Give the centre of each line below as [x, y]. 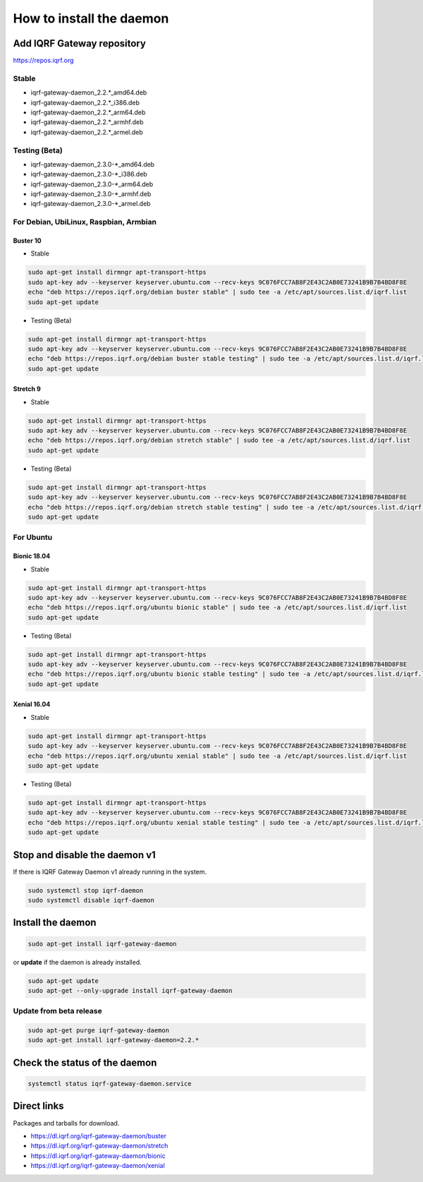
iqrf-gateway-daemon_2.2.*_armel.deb [87, 132]
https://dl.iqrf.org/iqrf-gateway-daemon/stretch [99, 1146]
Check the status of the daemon [85, 1062]
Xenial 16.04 [32, 704]
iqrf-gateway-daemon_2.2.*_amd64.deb [89, 92]
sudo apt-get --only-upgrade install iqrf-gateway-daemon [130, 990]
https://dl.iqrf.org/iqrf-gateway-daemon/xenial [98, 1166]
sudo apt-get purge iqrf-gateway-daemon [98, 1031]
